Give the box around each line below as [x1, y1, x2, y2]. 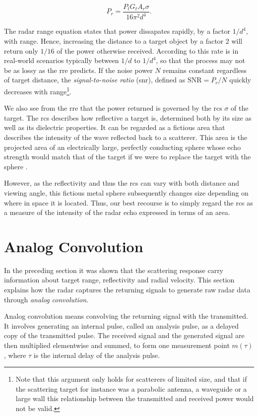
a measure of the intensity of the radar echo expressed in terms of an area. [4, 207, 230, 217]
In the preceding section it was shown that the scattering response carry [4, 265, 224, 275]
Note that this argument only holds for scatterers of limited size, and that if [15, 374, 247, 384]
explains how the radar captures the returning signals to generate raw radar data [4, 284, 251, 295]
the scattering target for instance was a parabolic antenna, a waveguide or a [15, 383, 247, 394]
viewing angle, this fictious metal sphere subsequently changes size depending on [4, 187, 249, 198]
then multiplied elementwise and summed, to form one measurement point [4, 340, 230, 350]
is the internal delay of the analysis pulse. [33, 349, 160, 360]
